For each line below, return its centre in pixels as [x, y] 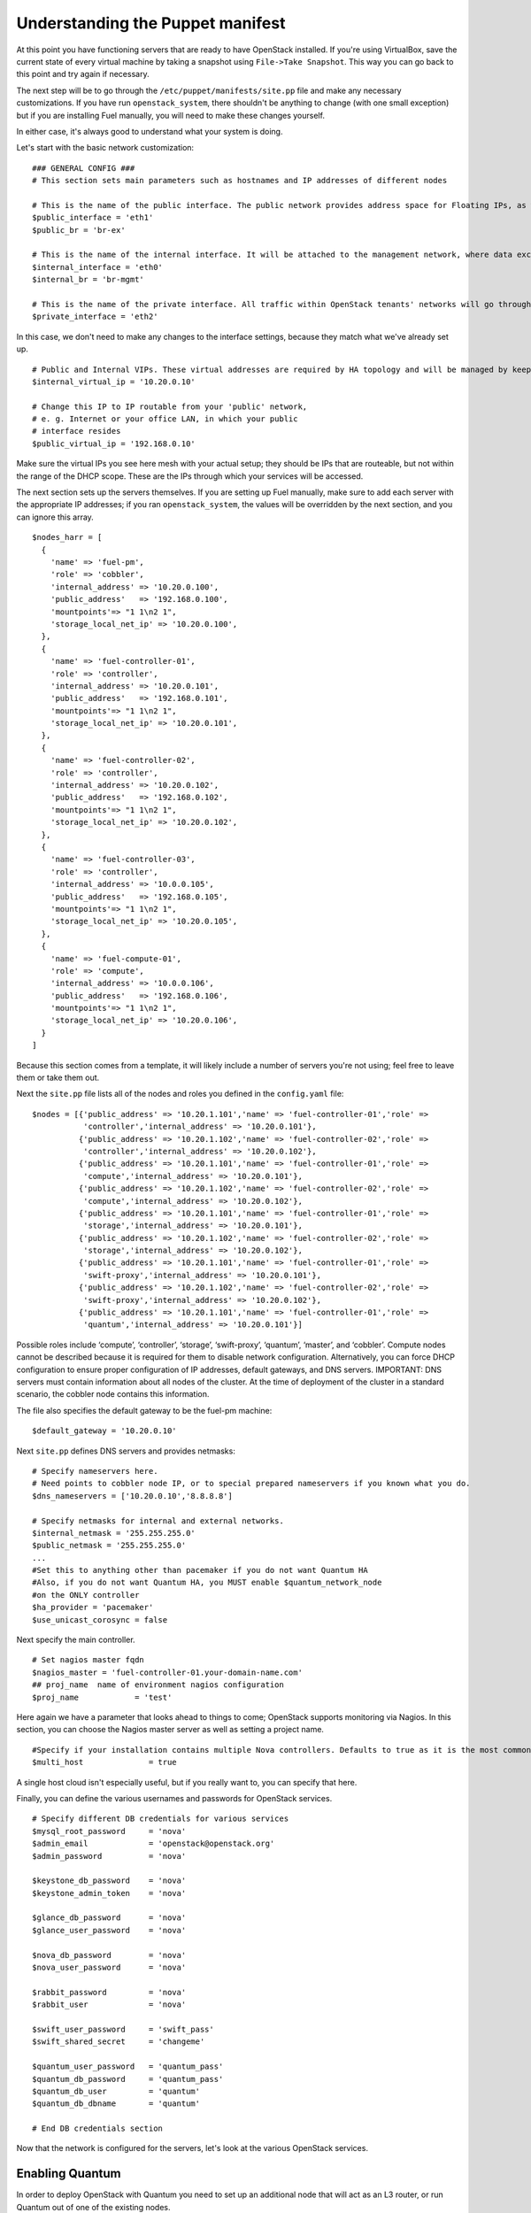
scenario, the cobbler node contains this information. [113, 1394]
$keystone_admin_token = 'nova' [109, 1893]
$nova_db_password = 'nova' [109, 1955]
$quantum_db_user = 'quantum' [116, 2091]
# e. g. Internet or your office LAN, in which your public [165, 419]
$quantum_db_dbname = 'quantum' [116, 2104]
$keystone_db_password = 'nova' [109, 1881]
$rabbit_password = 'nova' [109, 1992]
